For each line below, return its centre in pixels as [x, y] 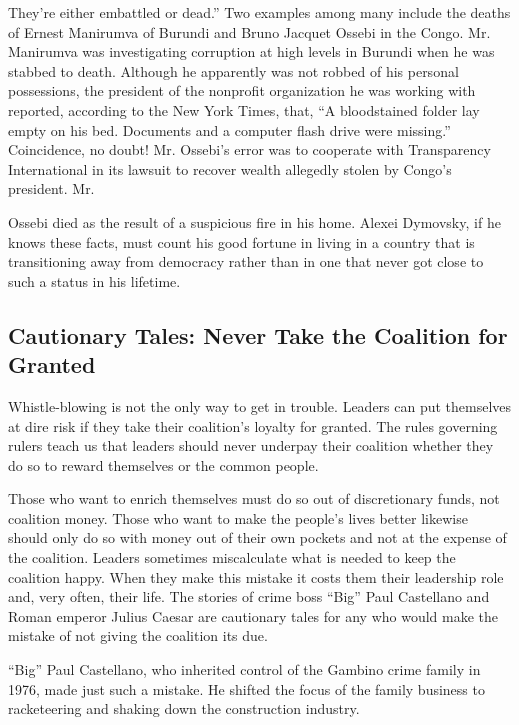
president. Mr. [51, 188]
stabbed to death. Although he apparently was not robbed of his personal [233, 70]
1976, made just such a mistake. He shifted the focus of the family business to [246, 688]
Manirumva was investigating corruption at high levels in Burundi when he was [251, 51]
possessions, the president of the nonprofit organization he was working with [242, 90]
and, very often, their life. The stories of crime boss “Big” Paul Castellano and [249, 596]
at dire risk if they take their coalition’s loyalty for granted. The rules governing [253, 425]
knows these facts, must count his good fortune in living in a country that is [241, 241]
